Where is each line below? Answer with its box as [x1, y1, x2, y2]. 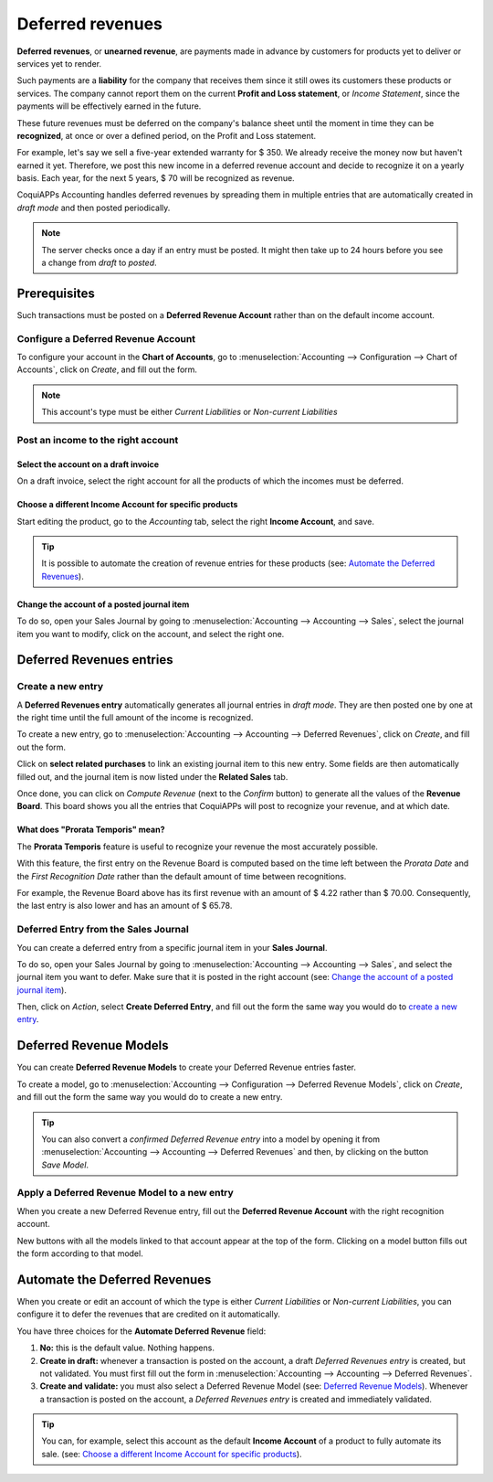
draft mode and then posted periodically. [16, 202, 171, 213]
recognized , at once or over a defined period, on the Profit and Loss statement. [16, 130, 317, 141]
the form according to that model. [16, 1248, 143, 1259]
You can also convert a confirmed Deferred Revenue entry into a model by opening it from [41, 1134, 381, 1145]
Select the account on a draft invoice [16, 458, 160, 470]
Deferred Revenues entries [16, 652, 173, 667]
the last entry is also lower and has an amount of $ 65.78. [16, 901, 233, 912]
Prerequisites [16, 285, 95, 301]
